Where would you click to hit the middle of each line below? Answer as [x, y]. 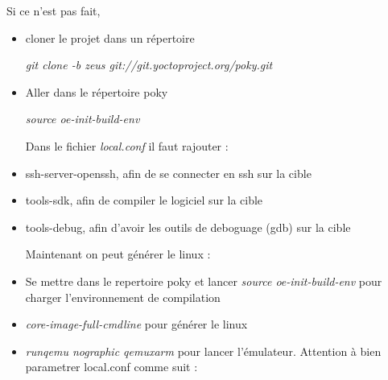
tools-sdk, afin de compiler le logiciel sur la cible [144, 200]
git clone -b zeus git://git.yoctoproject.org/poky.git [149, 65]
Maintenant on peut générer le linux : [118, 254]
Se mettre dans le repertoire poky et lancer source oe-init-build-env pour [204, 281]
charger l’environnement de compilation [123, 297]
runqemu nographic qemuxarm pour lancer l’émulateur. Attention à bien [203, 351]
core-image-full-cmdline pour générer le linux [136, 324]
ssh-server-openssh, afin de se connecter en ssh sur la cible [168, 173]
